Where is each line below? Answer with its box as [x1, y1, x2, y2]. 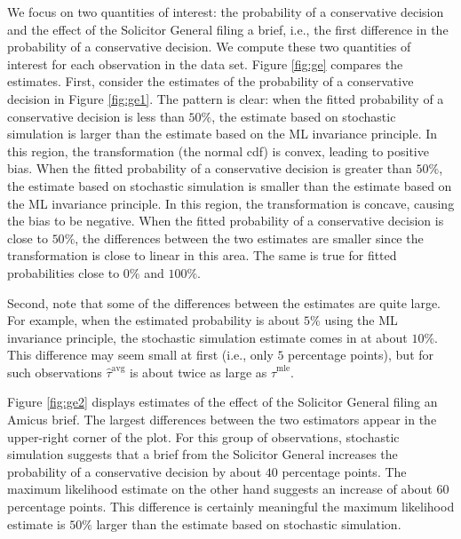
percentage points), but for [288, 345, 434, 364]
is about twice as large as [130, 362, 267, 381]
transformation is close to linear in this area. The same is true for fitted [7, 246, 397, 265]
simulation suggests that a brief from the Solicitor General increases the [7, 445, 398, 464]
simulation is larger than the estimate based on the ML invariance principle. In [7, 124, 438, 143]
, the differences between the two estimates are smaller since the [75, 228, 424, 247]
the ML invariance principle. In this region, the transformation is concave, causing [7, 194, 455, 212]
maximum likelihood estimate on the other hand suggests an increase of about [7, 480, 433, 498]
